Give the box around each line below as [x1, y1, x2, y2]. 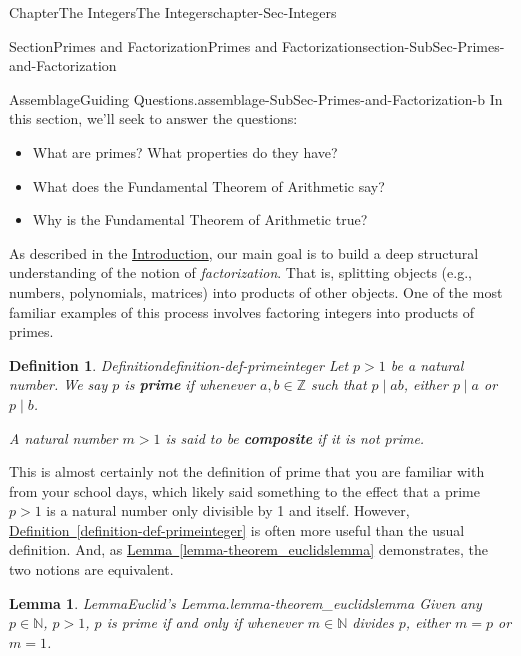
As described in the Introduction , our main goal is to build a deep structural [9, 242, 479, 263]
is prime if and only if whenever [106, 612, 303, 633]
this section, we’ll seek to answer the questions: [9, 108, 298, 129]
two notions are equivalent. [9, 559, 174, 580]
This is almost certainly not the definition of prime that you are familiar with [9, 461, 485, 482]
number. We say [9, 374, 108, 395]
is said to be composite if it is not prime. [165, 427, 425, 448]
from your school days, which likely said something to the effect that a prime [9, 480, 480, 501]
